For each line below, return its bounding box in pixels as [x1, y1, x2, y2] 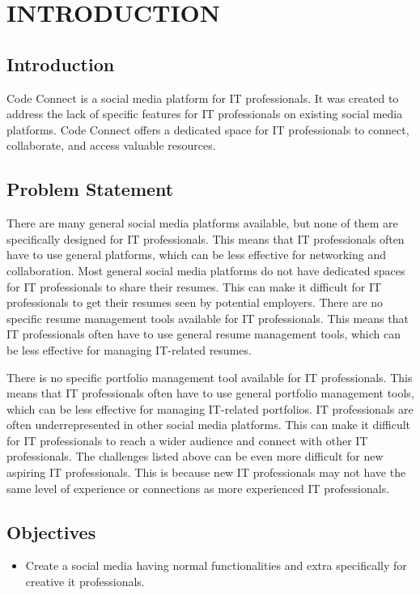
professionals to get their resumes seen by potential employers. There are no [6, 294, 384, 311]
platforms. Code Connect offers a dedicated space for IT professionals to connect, [6, 121, 409, 138]
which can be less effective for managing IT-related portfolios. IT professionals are [6, 400, 414, 417]
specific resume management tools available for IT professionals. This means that [6, 309, 409, 326]
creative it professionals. [25, 573, 145, 590]
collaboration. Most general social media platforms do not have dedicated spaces [6, 261, 405, 278]
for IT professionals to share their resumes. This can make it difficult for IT [6, 278, 382, 295]
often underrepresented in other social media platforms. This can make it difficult [6, 416, 411, 433]
